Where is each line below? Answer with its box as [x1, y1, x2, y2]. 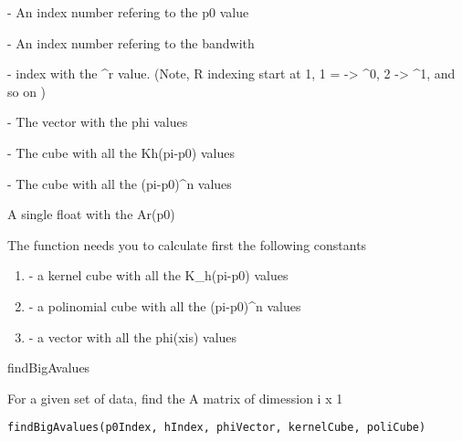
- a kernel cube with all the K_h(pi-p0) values [28, 266, 289, 285]
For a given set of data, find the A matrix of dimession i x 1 [7, 388, 343, 407]
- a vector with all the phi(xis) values [28, 327, 237, 346]
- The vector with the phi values [7, 112, 188, 131]
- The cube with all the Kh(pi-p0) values [7, 142, 235, 162]
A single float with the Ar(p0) [7, 205, 175, 224]
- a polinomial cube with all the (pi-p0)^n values [28, 296, 301, 315]
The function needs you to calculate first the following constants [7, 235, 367, 254]
